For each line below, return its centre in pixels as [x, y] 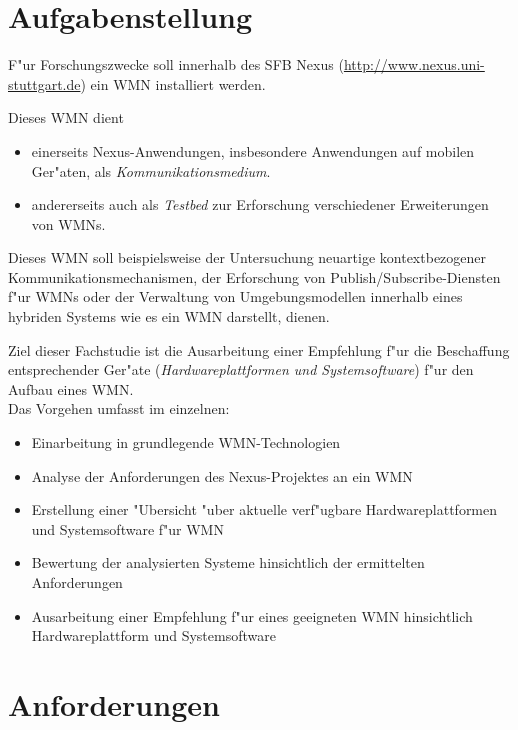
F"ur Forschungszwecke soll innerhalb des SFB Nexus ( [176, 64]
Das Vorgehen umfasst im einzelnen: [119, 408]
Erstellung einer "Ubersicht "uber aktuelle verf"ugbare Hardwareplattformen [264, 509]
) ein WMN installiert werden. [173, 83]
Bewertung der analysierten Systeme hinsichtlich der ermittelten [228, 562]
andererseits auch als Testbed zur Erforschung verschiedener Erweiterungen [260, 204]
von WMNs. [68, 223]
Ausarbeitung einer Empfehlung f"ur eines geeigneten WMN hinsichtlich [252, 615]
